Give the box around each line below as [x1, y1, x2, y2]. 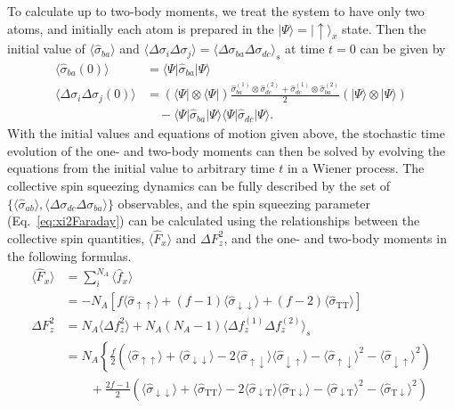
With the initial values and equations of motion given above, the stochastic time [7, 124, 445, 143]
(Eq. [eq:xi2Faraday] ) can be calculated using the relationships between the [7, 211, 420, 230]
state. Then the [342, 19, 426, 37]
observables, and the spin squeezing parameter [118, 193, 371, 212]
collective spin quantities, [7, 228, 145, 247]
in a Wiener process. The [287, 159, 425, 177]
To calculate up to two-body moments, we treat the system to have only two [7, 2, 425, 20]
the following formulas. [7, 246, 132, 265]
